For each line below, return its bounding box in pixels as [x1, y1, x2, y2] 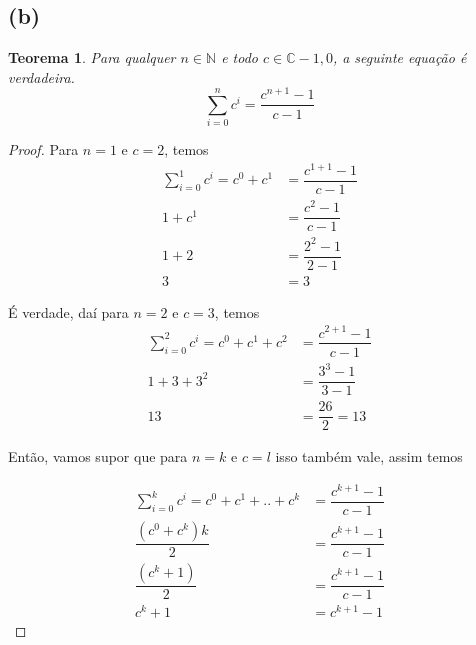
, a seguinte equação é [332, 47, 467, 68]
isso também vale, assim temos [275, 446, 463, 467]
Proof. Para [8, 139, 79, 160]
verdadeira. [8, 66, 75, 87]
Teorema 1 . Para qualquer [8, 47, 176, 68]
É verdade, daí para [8, 301, 129, 322]
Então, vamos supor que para [8, 446, 188, 467]
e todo [221, 47, 259, 68]
